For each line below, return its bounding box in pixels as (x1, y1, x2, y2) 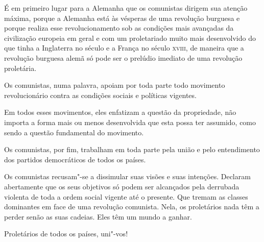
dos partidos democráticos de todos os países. (4, 154, 146, 164)
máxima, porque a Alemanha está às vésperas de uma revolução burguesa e (4, 12, 240, 23)
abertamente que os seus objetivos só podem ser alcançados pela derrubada (4, 181, 239, 191)
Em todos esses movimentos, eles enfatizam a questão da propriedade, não (4, 107, 236, 117)
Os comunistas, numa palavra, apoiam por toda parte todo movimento (4, 80, 225, 90)
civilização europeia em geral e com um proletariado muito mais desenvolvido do (4, 32, 256, 43)
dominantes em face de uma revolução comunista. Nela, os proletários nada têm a (4, 201, 259, 212)
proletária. (4, 62, 37, 73)
